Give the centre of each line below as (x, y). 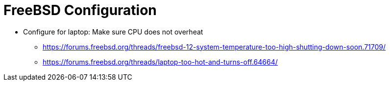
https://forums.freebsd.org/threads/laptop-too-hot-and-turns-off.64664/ (160, 62)
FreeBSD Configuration (80, 10)
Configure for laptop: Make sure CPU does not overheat (113, 32)
